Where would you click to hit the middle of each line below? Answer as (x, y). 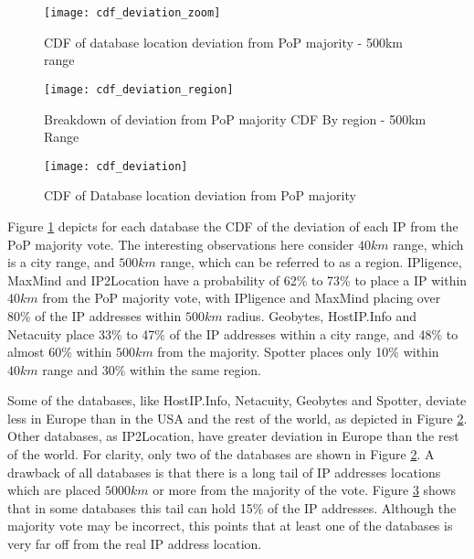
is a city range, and (61, 262)
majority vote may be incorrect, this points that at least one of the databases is (230, 526)
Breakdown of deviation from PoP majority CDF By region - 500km (235, 118)
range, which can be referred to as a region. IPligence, (311, 262)
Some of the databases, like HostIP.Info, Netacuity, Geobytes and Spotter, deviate (237, 400)
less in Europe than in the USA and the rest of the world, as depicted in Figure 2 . (237, 418)
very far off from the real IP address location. (135, 544)
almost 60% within (60, 352)
